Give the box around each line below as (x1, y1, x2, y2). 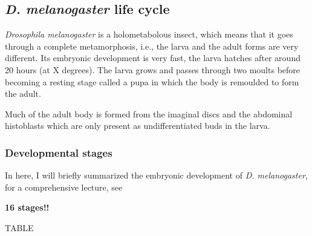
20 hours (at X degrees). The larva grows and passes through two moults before (5, 63, 301, 76)
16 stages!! (5, 201, 50, 214)
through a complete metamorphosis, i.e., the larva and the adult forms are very (5, 39, 299, 52)
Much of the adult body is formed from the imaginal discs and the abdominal (5, 107, 293, 120)
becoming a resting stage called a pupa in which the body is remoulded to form (5, 75, 299, 88)
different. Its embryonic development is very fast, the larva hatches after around (5, 51, 301, 64)
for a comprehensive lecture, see (5, 180, 123, 193)
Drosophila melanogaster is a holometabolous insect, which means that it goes (5, 28, 293, 41)
